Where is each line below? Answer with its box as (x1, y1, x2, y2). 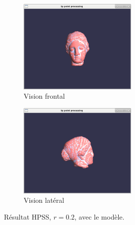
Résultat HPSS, (4, 211, 51, 222)
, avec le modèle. (74, 211, 125, 222)
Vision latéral (24, 195, 65, 205)
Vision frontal (24, 91, 65, 101)
